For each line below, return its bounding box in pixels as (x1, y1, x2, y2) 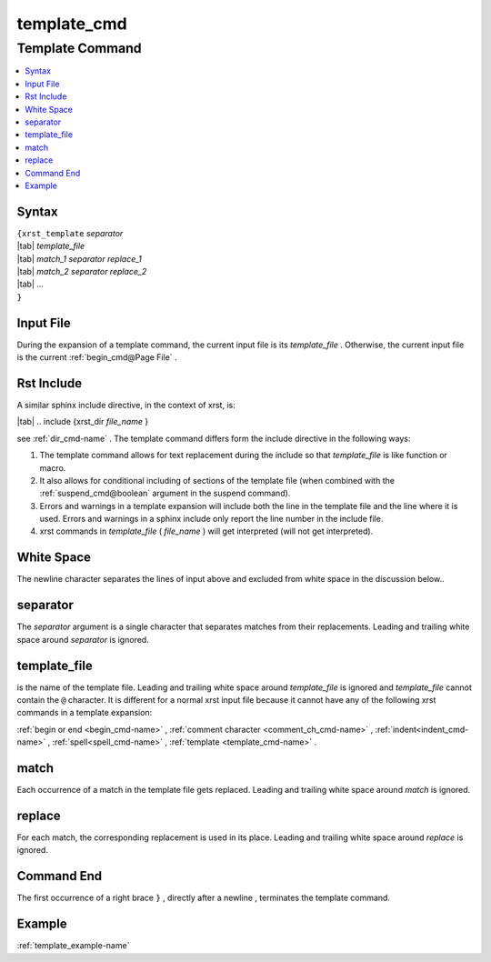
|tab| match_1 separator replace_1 (16, 253, 143, 264)
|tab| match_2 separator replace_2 (16, 266, 147, 276)
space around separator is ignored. (16, 634, 149, 645)
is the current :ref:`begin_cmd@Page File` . (16, 352, 177, 363)
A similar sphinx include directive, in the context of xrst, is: (16, 399, 235, 410)
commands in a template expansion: (16, 707, 153, 718)
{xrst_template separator (16, 227, 124, 238)
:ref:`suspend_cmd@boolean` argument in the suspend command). (39, 487, 291, 499)
